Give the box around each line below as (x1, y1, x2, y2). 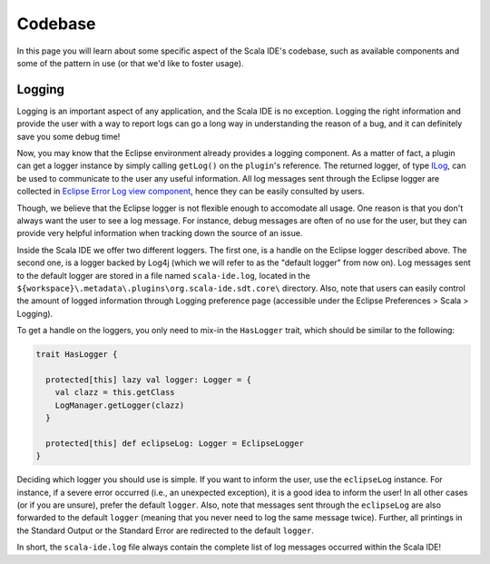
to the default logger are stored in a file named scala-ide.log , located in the (16, 270, 310, 281)
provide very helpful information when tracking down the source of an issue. (16, 228, 303, 239)
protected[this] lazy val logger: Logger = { (45, 374, 251, 385)
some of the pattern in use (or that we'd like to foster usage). (16, 57, 244, 68)
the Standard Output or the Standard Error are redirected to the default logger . (16, 525, 315, 536)
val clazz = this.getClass (54, 387, 176, 398)
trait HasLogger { (35, 350, 118, 360)
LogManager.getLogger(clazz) (54, 400, 185, 411)
